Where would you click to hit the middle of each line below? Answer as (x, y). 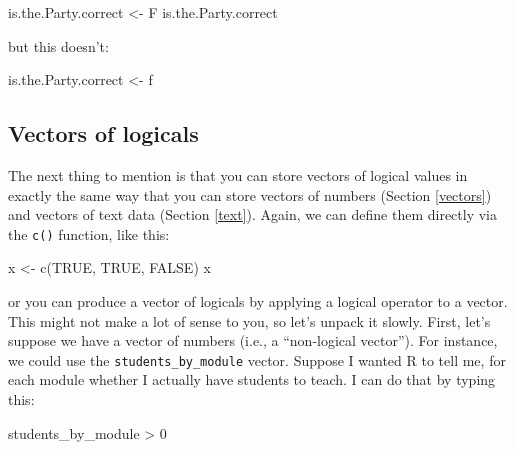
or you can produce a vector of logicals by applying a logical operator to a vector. (258, 301)
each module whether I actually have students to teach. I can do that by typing (252, 379)
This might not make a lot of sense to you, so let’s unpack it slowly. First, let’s (249, 320)
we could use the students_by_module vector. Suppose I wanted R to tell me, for (257, 359)
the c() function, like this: (89, 233)
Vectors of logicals (103, 133)
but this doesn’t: (58, 45)
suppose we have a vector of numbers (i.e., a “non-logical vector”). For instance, (253, 340)
